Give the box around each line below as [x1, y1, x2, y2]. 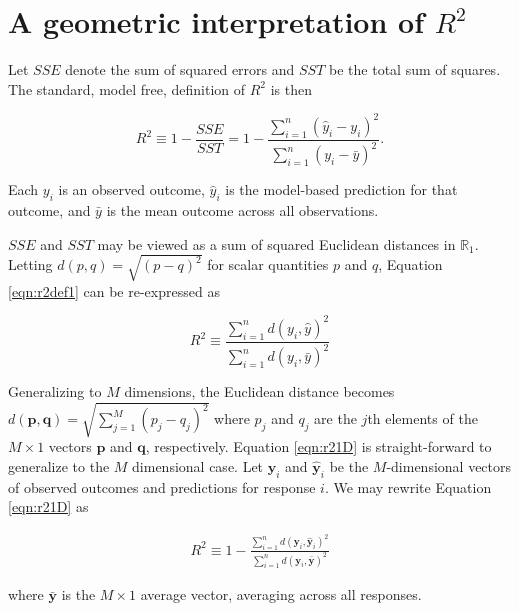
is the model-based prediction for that [225, 179, 458, 200]
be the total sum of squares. [329, 59, 501, 80]
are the [314, 408, 357, 429]
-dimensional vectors [386, 455, 512, 476]
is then [270, 78, 312, 99]
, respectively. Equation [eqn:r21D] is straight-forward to [145, 436, 492, 457]
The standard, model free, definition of [8, 78, 246, 99]
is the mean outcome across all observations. [106, 199, 379, 220]
